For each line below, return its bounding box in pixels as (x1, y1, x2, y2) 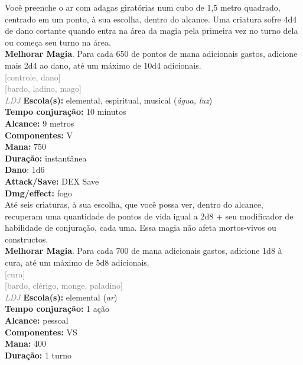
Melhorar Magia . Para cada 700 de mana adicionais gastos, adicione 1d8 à (5, 244, 282, 257)
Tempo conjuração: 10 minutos (5, 105, 126, 118)
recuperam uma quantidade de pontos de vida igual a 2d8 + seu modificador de (5, 209, 294, 222)
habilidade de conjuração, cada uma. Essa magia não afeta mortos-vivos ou (5, 221, 276, 234)
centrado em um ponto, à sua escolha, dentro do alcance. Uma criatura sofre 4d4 (5, 12, 297, 25)
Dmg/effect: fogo (5, 186, 72, 199)
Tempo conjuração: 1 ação (5, 302, 109, 315)
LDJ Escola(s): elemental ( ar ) (5, 290, 118, 303)
